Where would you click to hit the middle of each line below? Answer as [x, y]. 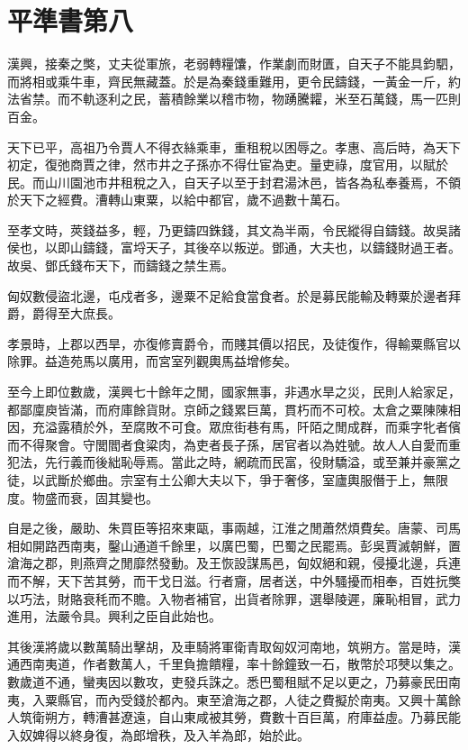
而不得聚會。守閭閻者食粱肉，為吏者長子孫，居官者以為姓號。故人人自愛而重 [234, 444]
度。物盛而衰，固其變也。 [83, 497]
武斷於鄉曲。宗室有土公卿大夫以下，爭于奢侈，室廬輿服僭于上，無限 [246, 480]
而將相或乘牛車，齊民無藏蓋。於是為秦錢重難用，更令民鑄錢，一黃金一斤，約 [234, 81]
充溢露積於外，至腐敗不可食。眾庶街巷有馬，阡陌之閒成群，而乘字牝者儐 [246, 427]
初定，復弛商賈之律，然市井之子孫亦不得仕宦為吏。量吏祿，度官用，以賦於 [228, 165]
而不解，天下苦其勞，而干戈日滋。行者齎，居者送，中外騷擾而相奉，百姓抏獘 [234, 580]
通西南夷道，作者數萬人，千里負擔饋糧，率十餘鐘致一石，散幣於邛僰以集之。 [234, 664]
